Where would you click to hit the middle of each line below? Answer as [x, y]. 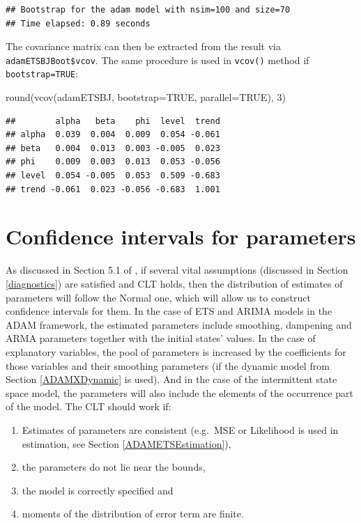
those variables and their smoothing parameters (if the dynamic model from [168, 365]
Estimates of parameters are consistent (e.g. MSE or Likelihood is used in [180, 429]
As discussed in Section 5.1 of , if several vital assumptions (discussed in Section [177, 270]
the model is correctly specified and [98, 490]
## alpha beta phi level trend [113, 121]
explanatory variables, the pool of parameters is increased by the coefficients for [176, 351]
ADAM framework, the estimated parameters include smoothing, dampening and [179, 324]
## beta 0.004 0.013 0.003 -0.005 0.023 [113, 148]
